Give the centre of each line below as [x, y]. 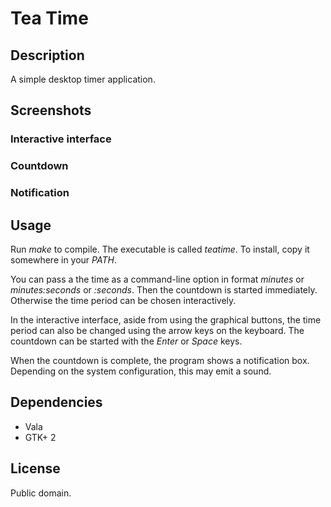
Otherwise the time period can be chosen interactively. [123, 300]
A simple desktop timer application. [83, 79]
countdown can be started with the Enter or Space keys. [126, 341]
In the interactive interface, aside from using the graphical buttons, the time [166, 319]
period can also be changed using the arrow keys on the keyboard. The [157, 330]
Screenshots [51, 110]
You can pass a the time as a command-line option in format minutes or [157, 279]
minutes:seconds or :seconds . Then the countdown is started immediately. [164, 289]
